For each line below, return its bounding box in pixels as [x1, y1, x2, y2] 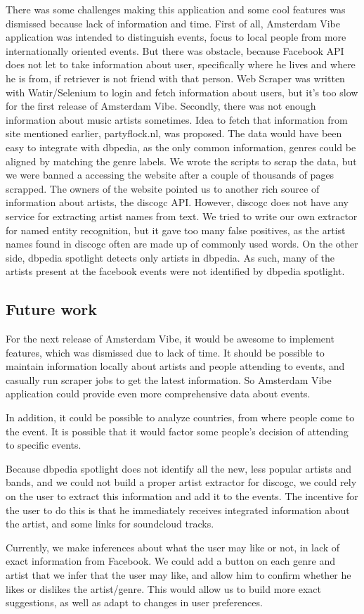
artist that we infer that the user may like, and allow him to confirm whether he [6, 567, 351, 582]
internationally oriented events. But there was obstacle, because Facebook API [6, 43, 344, 58]
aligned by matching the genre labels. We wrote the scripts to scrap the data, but [6, 153, 357, 168]
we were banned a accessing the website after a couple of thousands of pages [6, 167, 334, 182]
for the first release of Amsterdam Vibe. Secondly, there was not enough [6, 98, 316, 113]
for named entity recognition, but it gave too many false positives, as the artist [6, 222, 346, 237]
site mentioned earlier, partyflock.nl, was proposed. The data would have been [6, 126, 342, 141]
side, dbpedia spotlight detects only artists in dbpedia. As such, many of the [6, 250, 335, 264]
